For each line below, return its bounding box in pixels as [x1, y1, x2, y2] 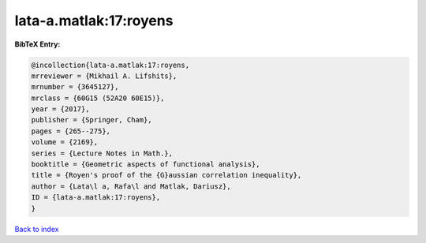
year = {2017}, [31, 105, 90, 114]
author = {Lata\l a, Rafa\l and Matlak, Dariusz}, [31, 181, 232, 191]
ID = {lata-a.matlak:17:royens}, [31, 193, 161, 202]
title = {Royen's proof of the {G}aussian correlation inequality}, [31, 170, 302, 180]
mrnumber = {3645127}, [31, 83, 119, 92]
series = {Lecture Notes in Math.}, [31, 148, 174, 158]
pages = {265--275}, [31, 126, 110, 136]
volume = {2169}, [31, 138, 99, 147]
